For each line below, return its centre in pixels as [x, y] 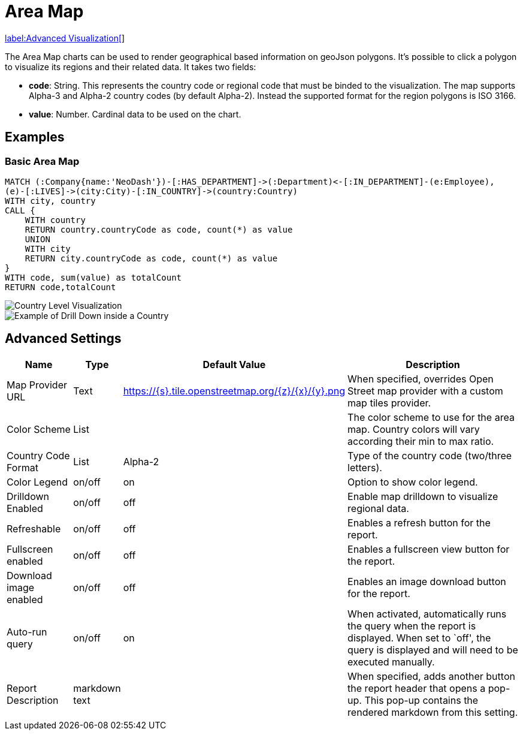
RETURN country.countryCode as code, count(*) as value [159, 229]
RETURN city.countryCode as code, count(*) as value [151, 258]
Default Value [234, 364]
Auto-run [27, 632]
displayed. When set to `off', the [419, 638]
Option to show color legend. [413, 482]
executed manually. [391, 662]
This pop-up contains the [421, 700]
